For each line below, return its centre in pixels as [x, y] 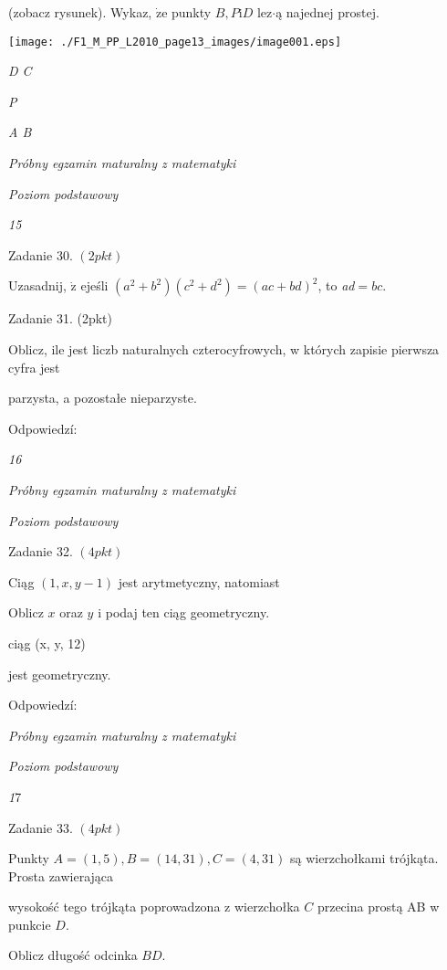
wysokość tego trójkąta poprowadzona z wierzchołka [154, 907]
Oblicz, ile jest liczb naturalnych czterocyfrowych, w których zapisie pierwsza [224, 349]
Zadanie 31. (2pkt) [60, 318]
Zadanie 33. [41, 827]
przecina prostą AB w [378, 907]
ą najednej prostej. [327, 12]
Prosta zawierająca [61, 875]
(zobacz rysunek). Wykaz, [80, 12]
